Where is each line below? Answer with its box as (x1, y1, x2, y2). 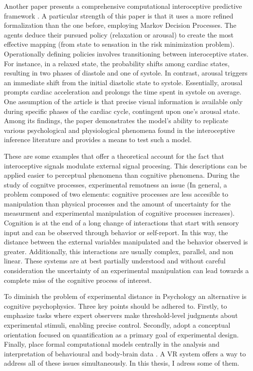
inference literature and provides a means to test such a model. (4, 134, 192, 145)
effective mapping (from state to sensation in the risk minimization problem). (4, 39, 235, 49)
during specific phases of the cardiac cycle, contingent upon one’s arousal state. (4, 106, 240, 116)
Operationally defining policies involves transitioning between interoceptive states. (4, 48, 249, 58)
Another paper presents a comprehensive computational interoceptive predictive (4, 1, 242, 11)
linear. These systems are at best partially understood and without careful (4, 256, 226, 266)
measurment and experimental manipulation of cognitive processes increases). (4, 208, 235, 218)
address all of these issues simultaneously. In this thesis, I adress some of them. (4, 358, 239, 368)
